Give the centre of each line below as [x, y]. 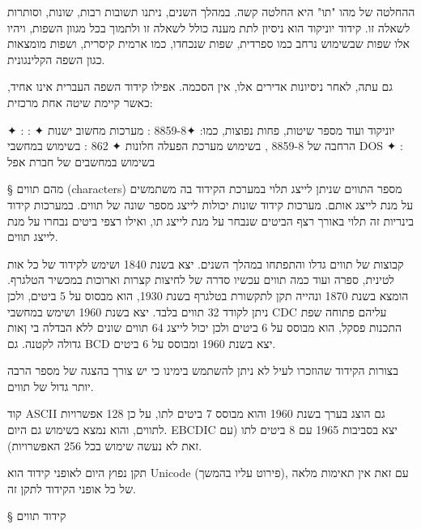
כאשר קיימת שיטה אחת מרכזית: [80, 102]
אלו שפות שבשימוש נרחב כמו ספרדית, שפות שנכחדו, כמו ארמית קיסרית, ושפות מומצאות [208, 43]
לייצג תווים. [33, 237]
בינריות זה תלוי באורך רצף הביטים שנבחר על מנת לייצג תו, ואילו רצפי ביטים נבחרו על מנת [211, 220]
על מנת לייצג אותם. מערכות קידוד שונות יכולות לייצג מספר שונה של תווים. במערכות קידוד [210, 204]
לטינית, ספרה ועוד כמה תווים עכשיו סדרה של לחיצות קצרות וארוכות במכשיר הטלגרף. [201, 280]
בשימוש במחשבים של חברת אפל [81, 161]
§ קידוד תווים [37, 516]
